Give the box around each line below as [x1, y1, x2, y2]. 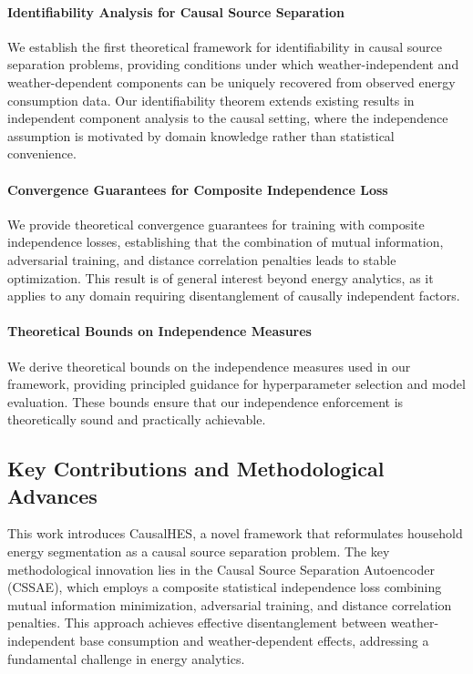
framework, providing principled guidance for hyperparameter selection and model [7, 374, 466, 393]
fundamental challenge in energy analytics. [7, 648, 245, 668]
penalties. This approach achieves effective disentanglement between [7, 613, 387, 632]
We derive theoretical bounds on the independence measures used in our [7, 356, 411, 375]
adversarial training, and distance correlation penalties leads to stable [7, 250, 396, 269]
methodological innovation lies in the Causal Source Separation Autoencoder [7, 559, 435, 578]
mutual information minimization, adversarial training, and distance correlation [7, 595, 452, 614]
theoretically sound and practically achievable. [7, 410, 266, 429]
